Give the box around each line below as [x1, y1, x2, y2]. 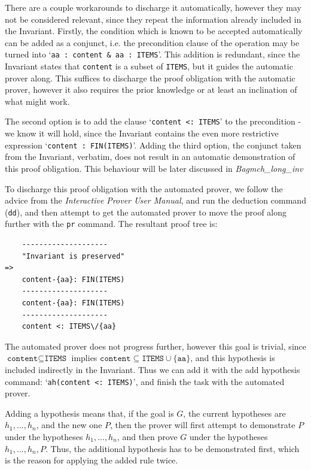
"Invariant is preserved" [22, 251, 125, 260]
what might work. [5, 95, 70, 107]
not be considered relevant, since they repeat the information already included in [5, 13, 301, 25]
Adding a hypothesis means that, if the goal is [5, 407, 174, 419]
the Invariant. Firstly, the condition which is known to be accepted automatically [5, 25, 303, 37]
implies [71, 351, 97, 364]
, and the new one [36, 419, 102, 431]
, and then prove [117, 430, 178, 443]
